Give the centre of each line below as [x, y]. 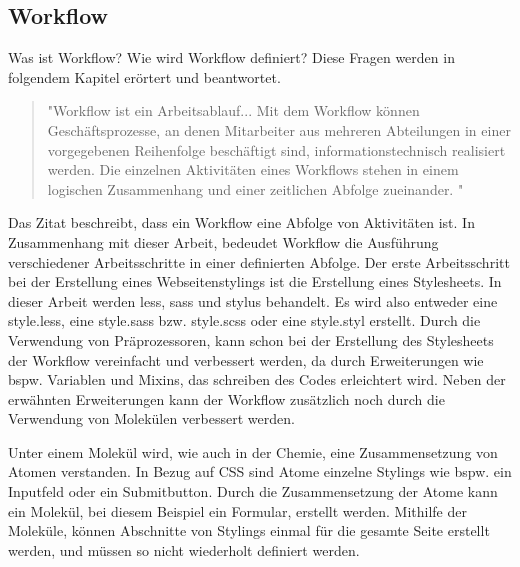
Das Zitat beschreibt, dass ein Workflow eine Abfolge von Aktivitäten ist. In [241, 222]
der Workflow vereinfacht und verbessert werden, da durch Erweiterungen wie [246, 359]
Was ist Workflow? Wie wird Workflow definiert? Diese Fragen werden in [231, 57]
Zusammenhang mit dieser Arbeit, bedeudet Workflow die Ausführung [223, 241]
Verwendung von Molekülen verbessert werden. [151, 418]
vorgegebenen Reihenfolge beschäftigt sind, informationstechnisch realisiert [276, 149]
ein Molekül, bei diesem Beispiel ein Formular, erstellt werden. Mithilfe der [237, 510]
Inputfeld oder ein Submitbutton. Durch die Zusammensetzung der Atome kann [253, 491]
